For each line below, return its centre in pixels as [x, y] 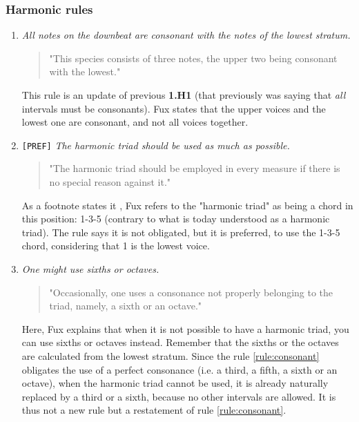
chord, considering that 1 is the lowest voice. [116, 246]
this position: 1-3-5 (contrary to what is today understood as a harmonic [176, 219]
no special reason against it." [110, 182]
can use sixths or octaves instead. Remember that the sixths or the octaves [180, 342]
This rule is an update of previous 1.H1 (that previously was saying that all [184, 95]
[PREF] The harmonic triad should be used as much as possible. [156, 145]
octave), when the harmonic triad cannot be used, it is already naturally [175, 383]
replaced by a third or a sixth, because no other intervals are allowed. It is [179, 396]
